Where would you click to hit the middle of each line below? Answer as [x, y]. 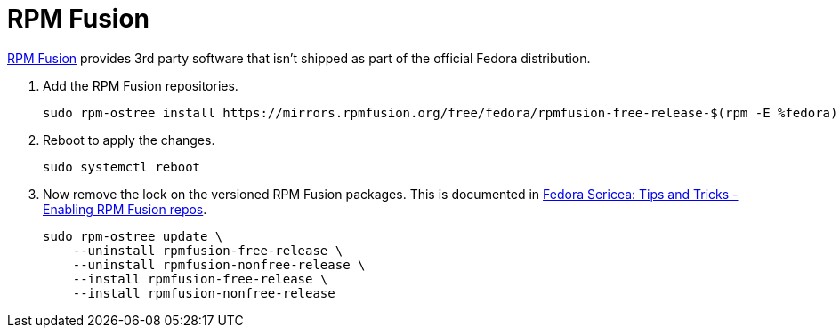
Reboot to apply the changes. [129, 140]
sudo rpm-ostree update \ [133, 236]
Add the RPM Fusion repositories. [141, 85]
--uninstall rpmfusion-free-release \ [208, 250]
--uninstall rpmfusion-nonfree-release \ [219, 264]
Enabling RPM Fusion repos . [125, 209]
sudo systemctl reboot [122, 167]
